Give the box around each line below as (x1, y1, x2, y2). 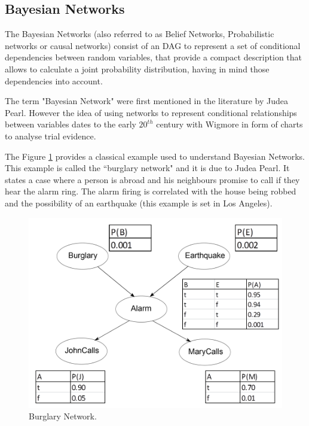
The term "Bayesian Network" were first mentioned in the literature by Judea (5, 95, 288, 107)
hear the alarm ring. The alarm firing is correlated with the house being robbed (5, 185, 296, 197)
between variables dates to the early (5, 118, 136, 130)
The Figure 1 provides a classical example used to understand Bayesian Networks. (5, 150, 305, 162)
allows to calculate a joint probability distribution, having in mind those (5, 62, 270, 75)
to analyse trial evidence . (5, 129, 96, 142)
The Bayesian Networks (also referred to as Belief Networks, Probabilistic (5, 28, 274, 40)
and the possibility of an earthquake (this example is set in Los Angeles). (5, 196, 273, 209)
